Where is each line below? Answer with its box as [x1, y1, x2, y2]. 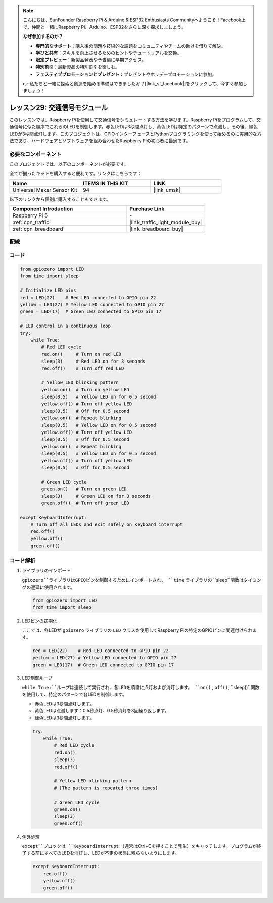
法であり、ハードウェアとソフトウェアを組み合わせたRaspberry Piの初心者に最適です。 [9, 137, 191, 144]
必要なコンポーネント [9, 150, 62, 157]
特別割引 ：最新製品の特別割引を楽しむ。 [35, 64, 120, 70]
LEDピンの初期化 [22, 618, 58, 624]
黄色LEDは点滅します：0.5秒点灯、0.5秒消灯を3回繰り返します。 [34, 708, 169, 714]
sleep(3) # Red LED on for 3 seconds [41, 358, 146, 365]
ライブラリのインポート [22, 567, 71, 573]
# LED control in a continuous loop [20, 323, 111, 329]
